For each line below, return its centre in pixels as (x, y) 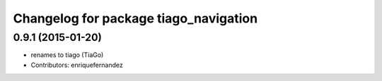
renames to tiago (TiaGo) (67, 55)
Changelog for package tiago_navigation (135, 18)
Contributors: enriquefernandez (77, 65)
